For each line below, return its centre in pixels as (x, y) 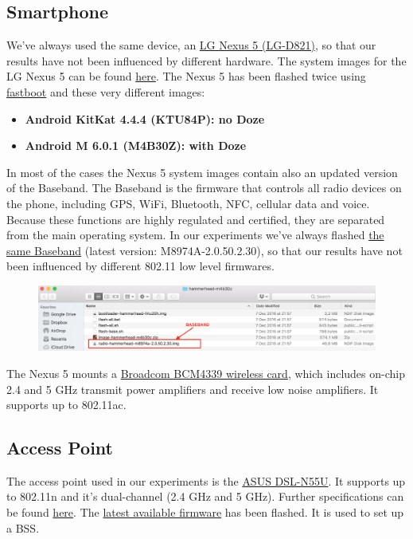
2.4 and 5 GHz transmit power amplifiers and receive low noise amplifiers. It (193, 389)
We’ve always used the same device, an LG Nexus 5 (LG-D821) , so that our (191, 45)
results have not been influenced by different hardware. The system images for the (206, 60)
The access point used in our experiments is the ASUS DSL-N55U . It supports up (206, 480)
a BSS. (23, 527)
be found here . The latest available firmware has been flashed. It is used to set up (205, 512)
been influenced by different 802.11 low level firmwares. (140, 266)
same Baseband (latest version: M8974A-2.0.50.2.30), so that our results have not (205, 250)
